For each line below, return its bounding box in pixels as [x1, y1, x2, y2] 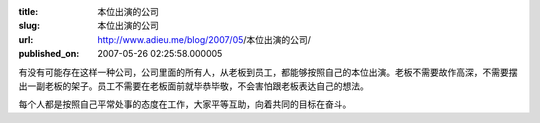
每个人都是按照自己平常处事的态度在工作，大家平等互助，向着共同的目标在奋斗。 [18, 98, 352, 110]
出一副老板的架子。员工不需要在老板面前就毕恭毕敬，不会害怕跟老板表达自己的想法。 [18, 80, 369, 92]
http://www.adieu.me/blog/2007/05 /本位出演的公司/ [97, 33, 312, 45]
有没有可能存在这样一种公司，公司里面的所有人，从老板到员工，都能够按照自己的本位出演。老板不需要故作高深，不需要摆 [18, 66, 518, 78]
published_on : [18, 48, 80, 60]
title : [18, 6, 39, 17]
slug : [18, 20, 40, 32]
